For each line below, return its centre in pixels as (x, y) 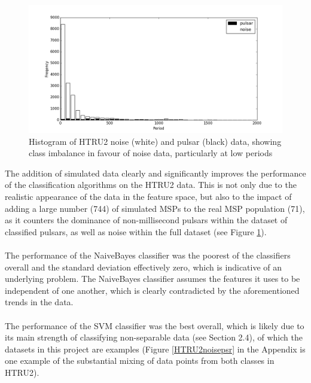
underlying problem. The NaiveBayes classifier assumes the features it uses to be (153, 279)
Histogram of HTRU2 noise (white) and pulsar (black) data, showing (155, 141)
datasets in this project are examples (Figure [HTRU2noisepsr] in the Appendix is (155, 349)
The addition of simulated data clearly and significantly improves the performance (155, 173)
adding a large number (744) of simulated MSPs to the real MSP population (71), (155, 208)
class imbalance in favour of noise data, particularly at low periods (151, 153)
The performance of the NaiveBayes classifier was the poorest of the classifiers (148, 255)
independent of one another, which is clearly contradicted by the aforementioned (152, 290)
